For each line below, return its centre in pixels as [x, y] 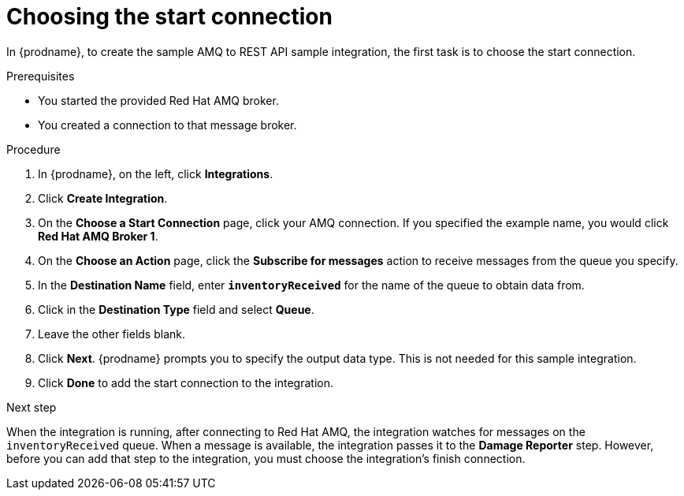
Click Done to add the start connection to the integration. [186, 382]
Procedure [33, 149]
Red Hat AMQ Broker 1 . [98, 236]
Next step [32, 407]
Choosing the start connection [169, 17]
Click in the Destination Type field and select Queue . [176, 309]
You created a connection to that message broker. [167, 125]
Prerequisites [41, 76]
